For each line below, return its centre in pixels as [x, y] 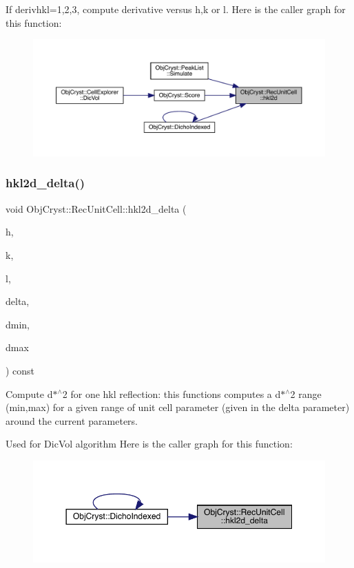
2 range [306, 393]
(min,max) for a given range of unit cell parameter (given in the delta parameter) [178, 407]
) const [20, 370]
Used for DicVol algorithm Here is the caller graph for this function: [149, 444]
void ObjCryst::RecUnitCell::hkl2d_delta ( [96, 208]
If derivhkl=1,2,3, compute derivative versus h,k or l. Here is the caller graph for [176, 9]
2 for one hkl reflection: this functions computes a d [171, 393]
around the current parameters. [72, 420]
